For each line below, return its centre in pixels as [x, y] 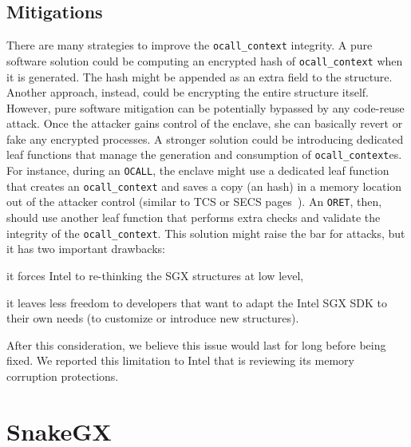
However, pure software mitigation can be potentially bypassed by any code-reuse [205, 107]
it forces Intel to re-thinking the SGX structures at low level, [155, 275]
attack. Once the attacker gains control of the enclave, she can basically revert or [205, 123]
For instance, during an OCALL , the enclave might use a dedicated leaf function [198, 170]
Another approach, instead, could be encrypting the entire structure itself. [188, 92]
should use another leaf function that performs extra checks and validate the [194, 218]
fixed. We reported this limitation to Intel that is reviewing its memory [180, 360]
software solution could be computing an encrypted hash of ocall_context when [205, 60]
